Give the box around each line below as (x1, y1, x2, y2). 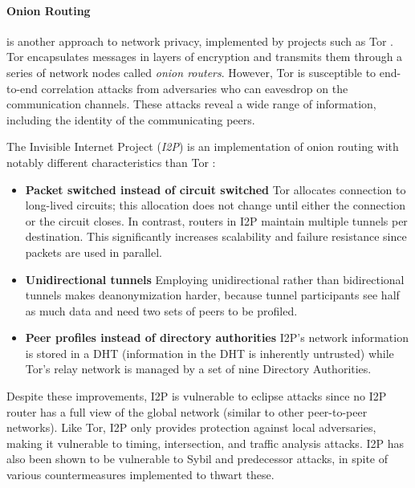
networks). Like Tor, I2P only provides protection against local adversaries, (6, 419, 376, 436)
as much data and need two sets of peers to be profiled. (25, 302, 298, 319)
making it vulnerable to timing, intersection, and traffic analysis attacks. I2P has (6, 434, 404, 451)
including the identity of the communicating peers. (6, 111, 255, 128)
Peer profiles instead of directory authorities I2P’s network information (25, 329, 409, 346)
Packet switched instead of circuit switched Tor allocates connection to (25, 181, 406, 197)
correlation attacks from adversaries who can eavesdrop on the (41, 79, 348, 96)
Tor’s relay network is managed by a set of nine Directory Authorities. (25, 360, 372, 377)
